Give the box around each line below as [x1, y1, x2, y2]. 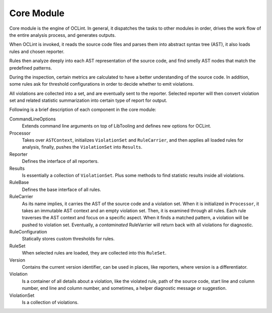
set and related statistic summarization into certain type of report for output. [9, 97, 167, 103]
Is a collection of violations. [22, 299, 79, 305]
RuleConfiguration [9, 229, 47, 235]
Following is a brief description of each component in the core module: [9, 106, 156, 113]
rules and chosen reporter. [9, 48, 65, 54]
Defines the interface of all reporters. [22, 158, 99, 164]
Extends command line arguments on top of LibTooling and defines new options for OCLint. [22, 123, 212, 129]
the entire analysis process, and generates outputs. [9, 32, 116, 38]
